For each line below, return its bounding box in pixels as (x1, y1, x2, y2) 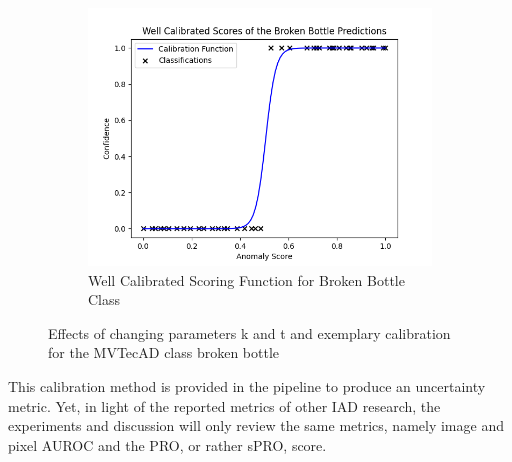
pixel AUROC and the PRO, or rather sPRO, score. (8, 434, 327, 455)
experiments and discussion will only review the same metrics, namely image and (8, 415, 504, 436)
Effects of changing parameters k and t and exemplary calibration (48, 322, 451, 343)
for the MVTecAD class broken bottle (48, 342, 280, 363)
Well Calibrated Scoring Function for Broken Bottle (88, 269, 405, 290)
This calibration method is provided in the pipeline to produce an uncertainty (8, 375, 486, 396)
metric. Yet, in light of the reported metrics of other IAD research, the (8, 395, 441, 416)
